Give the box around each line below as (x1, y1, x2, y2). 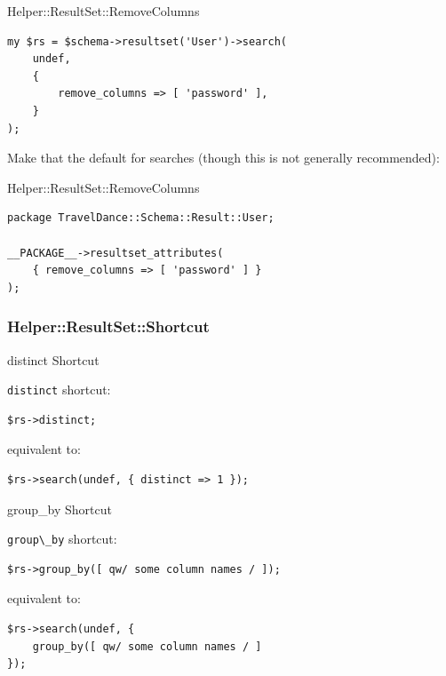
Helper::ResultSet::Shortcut (7, 315, 210, 338)
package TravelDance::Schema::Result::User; (7, 211, 275, 225)
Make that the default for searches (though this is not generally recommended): (7, 148, 440, 167)
